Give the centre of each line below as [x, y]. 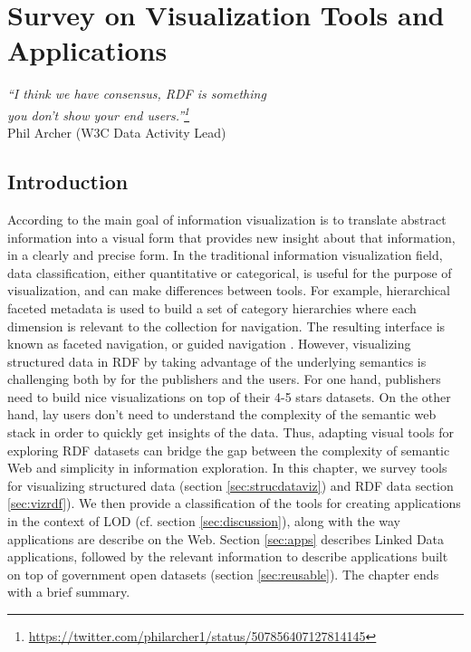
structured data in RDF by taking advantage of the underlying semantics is [217, 361]
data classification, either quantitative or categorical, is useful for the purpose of [230, 272]
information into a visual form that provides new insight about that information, [231, 237]
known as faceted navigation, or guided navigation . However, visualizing [209, 344]
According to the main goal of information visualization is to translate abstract [227, 219]
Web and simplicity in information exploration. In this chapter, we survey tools [227, 468]
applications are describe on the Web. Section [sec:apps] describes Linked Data [226, 538]
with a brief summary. [69, 592]
